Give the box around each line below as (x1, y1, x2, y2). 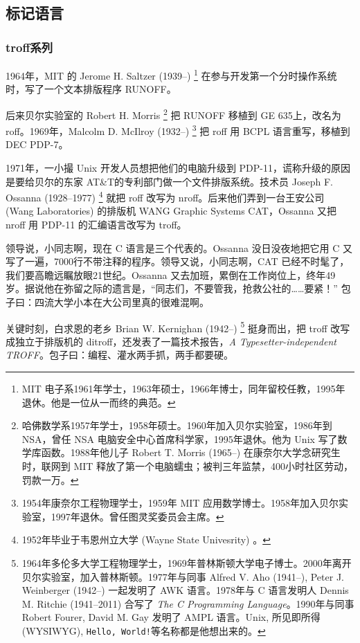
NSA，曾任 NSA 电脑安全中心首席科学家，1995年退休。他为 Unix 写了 (21, 431, 338, 446)
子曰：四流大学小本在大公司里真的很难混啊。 (6, 294, 209, 309)
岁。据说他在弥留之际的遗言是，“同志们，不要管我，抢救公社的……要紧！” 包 (6, 281, 351, 296)
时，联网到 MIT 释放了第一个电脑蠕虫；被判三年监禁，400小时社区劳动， (21, 458, 354, 473)
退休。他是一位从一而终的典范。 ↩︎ (21, 395, 176, 409)
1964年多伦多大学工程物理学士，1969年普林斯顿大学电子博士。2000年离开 (21, 555, 352, 570)
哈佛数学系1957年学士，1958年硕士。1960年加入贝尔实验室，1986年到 (21, 418, 332, 433)
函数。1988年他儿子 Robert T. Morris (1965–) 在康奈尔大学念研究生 (41, 445, 341, 460)
